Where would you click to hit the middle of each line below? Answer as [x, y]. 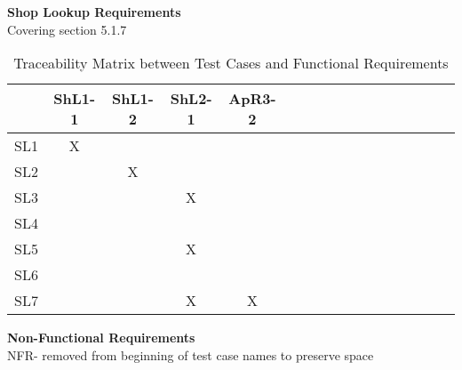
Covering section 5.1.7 [67, 29]
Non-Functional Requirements [101, 338]
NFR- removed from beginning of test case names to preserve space [191, 354]
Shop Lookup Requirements [94, 12]
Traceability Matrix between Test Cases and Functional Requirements [231, 63]
